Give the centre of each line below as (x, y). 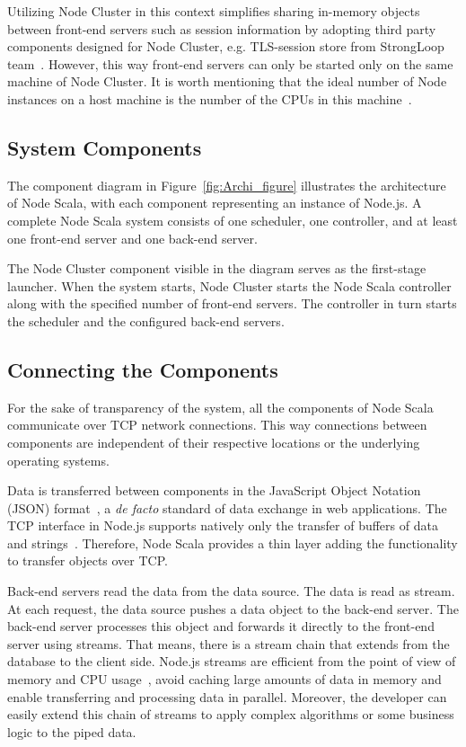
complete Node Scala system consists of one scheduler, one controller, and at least (233, 220)
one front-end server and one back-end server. (132, 238)
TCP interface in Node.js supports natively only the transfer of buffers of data (223, 525)
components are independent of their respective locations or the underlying (214, 442)
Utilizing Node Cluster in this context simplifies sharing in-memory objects (214, 11)
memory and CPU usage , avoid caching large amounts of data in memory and (224, 679)
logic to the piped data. (72, 731)
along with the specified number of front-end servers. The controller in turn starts (232, 303)
